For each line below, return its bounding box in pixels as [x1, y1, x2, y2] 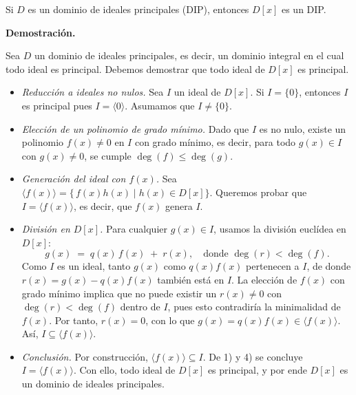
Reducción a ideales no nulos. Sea [21, 85, 164, 99]
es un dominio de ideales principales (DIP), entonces [28, 2, 249, 16]
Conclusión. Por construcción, [21, 349, 148, 363]
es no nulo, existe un [259, 121, 346, 136]
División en [21, 222, 70, 236]
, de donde [306, 259, 351, 273]
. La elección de [231, 272, 297, 286]
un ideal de [174, 85, 221, 99]
